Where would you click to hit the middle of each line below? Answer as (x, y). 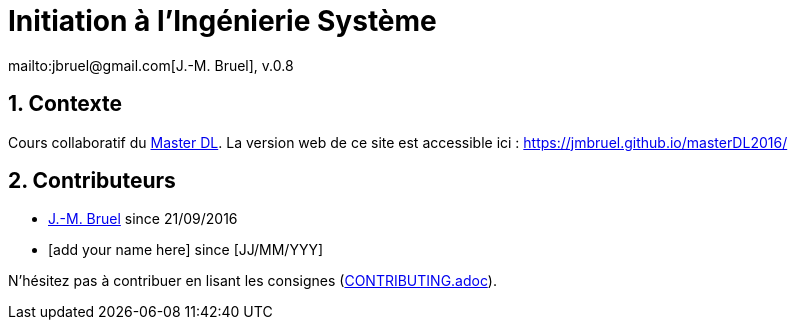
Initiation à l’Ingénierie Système (222, 21)
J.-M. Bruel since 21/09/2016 (143, 219)
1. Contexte (65, 104)
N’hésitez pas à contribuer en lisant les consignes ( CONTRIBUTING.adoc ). (252, 281)
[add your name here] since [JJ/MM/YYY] (185, 250)
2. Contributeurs (92, 181)
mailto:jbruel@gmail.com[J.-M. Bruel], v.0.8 (151, 65)
